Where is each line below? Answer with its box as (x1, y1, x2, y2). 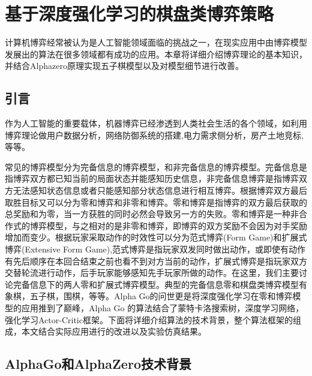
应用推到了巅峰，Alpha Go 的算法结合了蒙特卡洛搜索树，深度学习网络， (21, 302, 304, 314)
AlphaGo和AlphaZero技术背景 (5, 354, 191, 373)
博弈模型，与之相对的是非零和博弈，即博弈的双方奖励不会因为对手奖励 (29, 219, 307, 231)
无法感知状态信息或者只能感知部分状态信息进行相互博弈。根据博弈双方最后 (13, 184, 307, 197)
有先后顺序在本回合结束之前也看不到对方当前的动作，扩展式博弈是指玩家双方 (5, 254, 307, 267)
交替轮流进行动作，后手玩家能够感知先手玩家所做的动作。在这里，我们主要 (5, 266, 299, 279)
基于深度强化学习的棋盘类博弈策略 (5, 1, 274, 26)
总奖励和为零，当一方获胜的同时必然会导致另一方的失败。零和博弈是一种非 (5, 207, 299, 220)
